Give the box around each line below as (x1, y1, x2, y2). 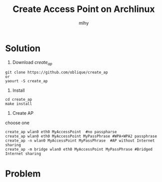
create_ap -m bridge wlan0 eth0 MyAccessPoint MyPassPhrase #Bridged (5, 147, 153, 152)
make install (5, 101, 32, 107)
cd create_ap (5, 97, 32, 102)
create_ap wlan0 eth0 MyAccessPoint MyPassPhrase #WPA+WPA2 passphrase (5, 134, 157, 139)
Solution (5, 42, 41, 54)
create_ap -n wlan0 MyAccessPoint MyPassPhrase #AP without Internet (5, 138, 155, 143)
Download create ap (12, 59, 52, 66)
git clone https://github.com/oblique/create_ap (5, 70, 108, 75)
